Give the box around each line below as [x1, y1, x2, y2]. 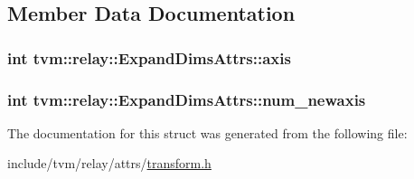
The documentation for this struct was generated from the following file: [7, 123, 408, 142]
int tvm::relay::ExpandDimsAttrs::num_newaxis [7, 88, 366, 110]
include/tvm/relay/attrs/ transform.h [7, 154, 212, 173]
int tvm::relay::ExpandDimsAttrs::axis [7, 46, 291, 69]
